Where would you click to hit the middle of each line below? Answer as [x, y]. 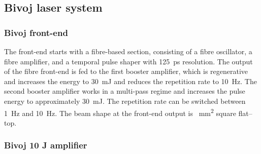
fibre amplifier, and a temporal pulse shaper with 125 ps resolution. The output [128, 61]
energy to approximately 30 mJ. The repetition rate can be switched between [125, 101]
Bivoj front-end [36, 32]
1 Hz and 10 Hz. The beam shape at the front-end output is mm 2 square [120, 112]
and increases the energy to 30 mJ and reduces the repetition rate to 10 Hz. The [130, 81]
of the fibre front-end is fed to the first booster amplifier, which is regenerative [126, 71]
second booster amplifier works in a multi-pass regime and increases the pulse [125, 91]
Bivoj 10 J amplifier [46, 145]
